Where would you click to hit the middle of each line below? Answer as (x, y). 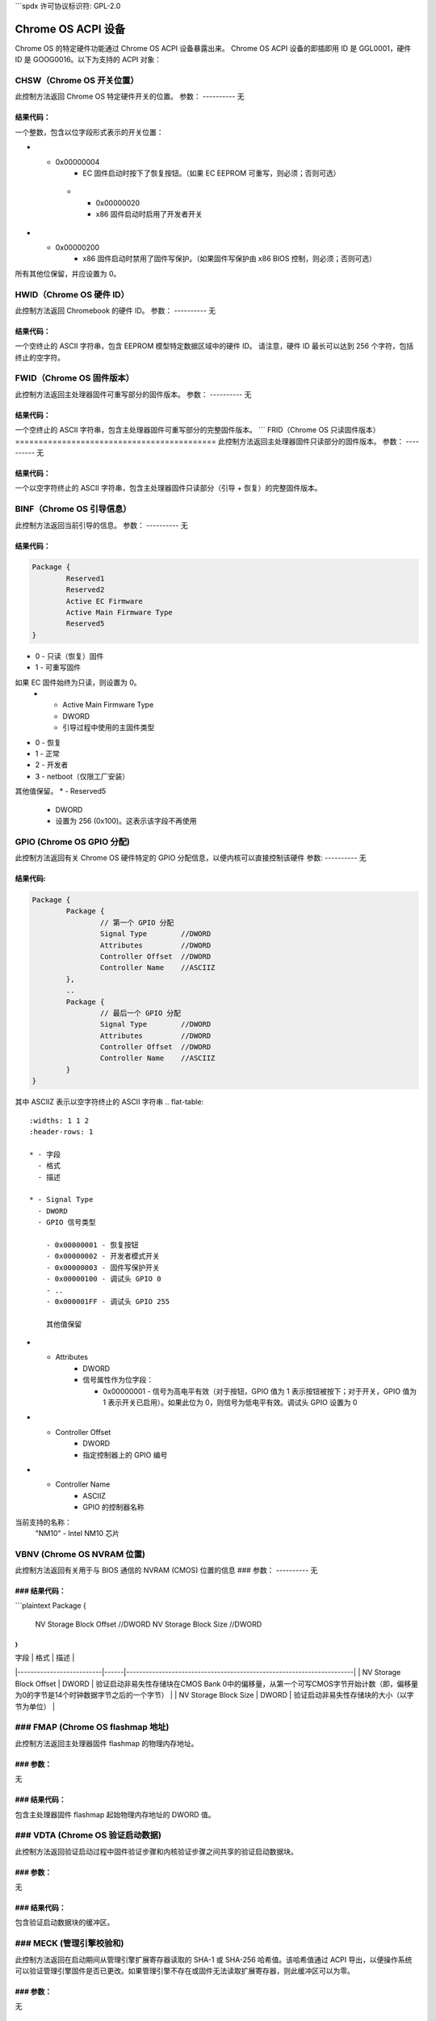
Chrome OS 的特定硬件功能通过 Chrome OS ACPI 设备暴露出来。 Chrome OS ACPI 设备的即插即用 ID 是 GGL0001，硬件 (213, 48)
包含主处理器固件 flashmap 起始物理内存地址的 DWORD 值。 (115, 1814)
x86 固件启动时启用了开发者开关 (149, 214)
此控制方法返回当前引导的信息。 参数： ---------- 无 (102, 525)
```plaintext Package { (50, 1605)
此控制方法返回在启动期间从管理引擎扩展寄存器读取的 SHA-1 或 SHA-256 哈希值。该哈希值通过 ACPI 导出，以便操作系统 (214, 1960)
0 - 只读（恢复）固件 (69, 656)
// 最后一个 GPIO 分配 (140, 1013)
